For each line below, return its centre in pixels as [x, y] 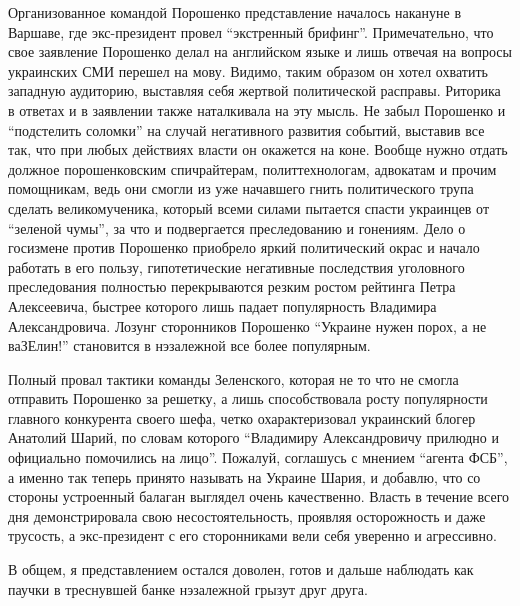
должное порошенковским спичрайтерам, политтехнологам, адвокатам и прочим [252, 168]
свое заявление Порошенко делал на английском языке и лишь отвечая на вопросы [260, 51]
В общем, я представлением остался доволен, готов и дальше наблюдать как [241, 569]
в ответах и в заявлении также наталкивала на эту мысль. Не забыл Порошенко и [257, 109]
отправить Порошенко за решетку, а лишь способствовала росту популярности [248, 398]
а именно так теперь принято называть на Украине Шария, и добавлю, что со [244, 476]
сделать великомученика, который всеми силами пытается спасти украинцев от [249, 207]
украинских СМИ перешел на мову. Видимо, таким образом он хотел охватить [248, 70]
